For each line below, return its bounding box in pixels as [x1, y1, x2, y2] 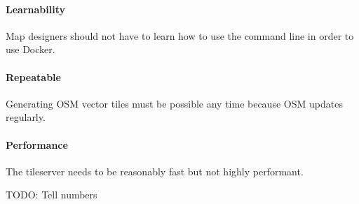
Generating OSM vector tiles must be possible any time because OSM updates [6, 96, 343, 110]
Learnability [6, 1, 65, 16]
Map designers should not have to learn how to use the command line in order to [6, 28, 354, 43]
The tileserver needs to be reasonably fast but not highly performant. [6, 163, 304, 178]
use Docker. [6, 42, 55, 57]
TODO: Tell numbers [6, 187, 97, 202]
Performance [6, 137, 68, 152]
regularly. [6, 110, 46, 124]
